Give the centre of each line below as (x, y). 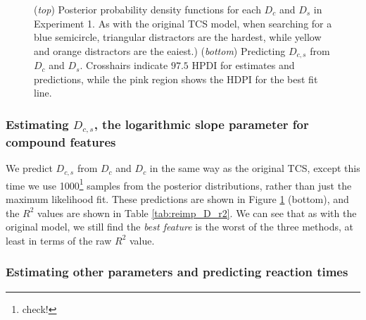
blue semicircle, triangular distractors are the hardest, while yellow (178, 37)
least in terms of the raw (59, 240)
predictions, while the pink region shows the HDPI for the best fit (176, 79)
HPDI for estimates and (243, 65)
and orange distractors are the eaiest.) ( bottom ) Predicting (160, 50)
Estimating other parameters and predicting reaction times (177, 272)
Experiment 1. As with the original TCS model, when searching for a (183, 23)
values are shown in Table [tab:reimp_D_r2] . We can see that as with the (197, 213)
